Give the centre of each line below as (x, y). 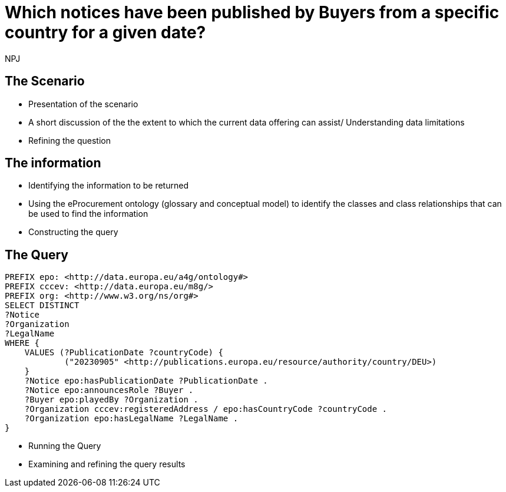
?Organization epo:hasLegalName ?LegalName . (131, 419)
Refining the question (70, 140)
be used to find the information (88, 214)
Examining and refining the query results (107, 464)
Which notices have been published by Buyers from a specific (252, 12)
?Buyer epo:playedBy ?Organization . (111, 400)
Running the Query (65, 446)
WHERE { (22, 343)
